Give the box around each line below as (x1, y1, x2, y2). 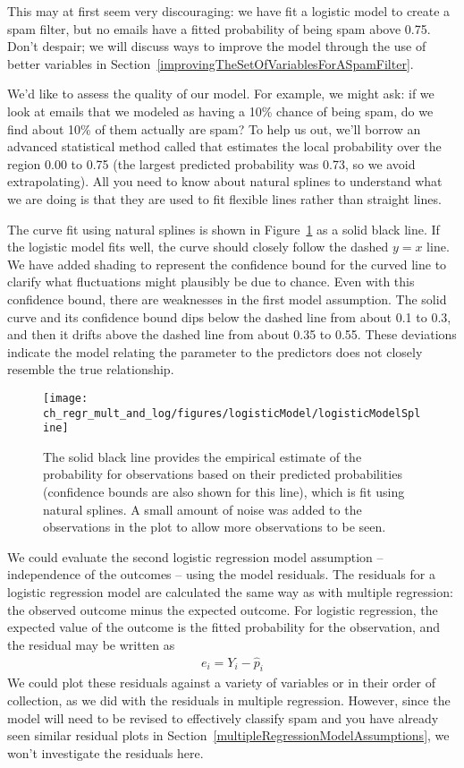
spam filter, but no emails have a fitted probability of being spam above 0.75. (7, 19, 431, 38)
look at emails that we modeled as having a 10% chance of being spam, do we (7, 101, 434, 120)
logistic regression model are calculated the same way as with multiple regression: (7, 583, 453, 601)
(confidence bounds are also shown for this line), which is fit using (43, 482, 405, 501)
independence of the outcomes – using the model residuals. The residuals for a (7, 565, 435, 584)
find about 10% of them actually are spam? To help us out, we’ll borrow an (7, 119, 421, 138)
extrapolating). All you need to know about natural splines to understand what (7, 172, 443, 191)
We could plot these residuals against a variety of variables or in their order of (7, 673, 435, 692)
